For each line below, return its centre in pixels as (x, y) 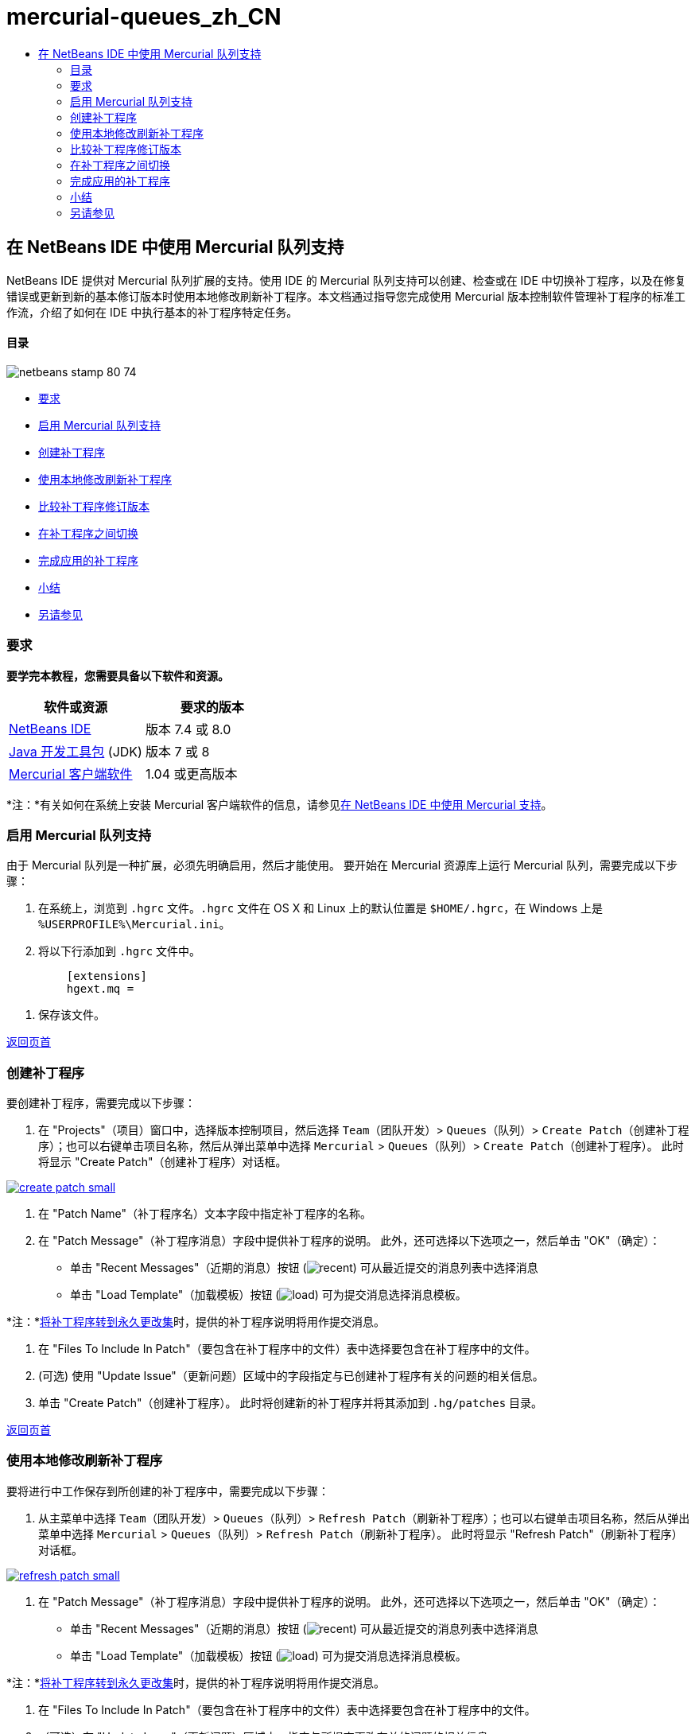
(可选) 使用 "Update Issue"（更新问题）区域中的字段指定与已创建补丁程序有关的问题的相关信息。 (291, 1376)
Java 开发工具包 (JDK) (76, 751)
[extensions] (107, 976)
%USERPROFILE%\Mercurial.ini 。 (134, 924)
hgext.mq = (100, 989)
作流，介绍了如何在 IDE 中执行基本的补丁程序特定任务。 (152, 312)
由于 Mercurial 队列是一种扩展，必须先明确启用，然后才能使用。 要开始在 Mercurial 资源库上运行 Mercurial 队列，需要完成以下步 (342, 865)
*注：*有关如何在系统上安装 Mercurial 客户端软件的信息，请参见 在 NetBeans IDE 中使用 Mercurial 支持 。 (280, 804)
